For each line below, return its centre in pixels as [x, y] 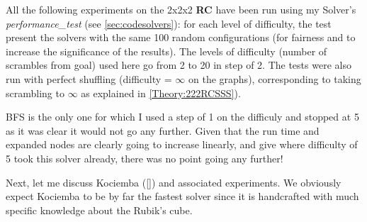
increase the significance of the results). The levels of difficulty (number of [166, 51]
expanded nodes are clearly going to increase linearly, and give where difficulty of [182, 144]
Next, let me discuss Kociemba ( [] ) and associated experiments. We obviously [174, 182]
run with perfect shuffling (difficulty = [89, 78]
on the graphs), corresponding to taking [275, 78]
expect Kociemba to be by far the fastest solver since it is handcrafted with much [182, 196]
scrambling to [35, 93]
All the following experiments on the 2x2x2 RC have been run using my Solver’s [181, 9]
